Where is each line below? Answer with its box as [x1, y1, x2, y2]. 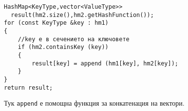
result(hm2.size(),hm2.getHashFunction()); [11, 11, 154, 18]
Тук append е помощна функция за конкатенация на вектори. [4, 98, 185, 108]
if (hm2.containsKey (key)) [18, 44, 109, 51]
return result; [4, 84, 53, 91]
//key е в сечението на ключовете [18, 35, 130, 43]
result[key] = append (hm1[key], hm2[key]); [32, 60, 178, 67]
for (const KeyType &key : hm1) [4, 19, 109, 27]
